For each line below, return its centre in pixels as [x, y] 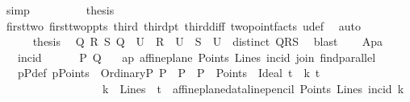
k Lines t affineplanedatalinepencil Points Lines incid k [253, 88]
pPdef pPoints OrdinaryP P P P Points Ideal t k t [169, 73]
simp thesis [60, 10]
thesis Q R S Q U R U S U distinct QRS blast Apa [208, 41]
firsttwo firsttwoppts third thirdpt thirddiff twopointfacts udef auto [183, 25]
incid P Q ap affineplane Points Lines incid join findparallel [197, 57]
